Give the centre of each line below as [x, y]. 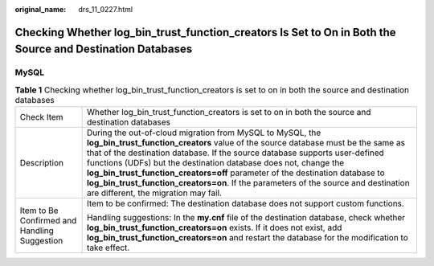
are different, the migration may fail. [155, 193]
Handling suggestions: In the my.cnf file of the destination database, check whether [246, 218]
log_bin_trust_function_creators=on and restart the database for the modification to [248, 238]
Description [42, 163]
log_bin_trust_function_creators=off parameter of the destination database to [236, 173]
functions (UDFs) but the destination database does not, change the [216, 163]
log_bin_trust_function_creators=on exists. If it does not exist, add [215, 227]
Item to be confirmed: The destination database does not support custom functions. [246, 203]
